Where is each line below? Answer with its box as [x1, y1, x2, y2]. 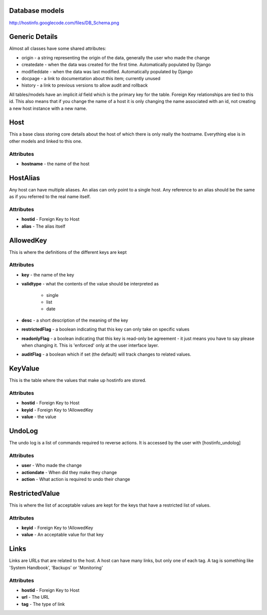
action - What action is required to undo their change [21, 476, 131, 482]
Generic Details [9, 33, 58, 41]
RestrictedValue [9, 489, 60, 497]
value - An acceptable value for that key [21, 532, 104, 538]
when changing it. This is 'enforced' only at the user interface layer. [21, 342, 159, 348]
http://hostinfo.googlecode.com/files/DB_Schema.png [9, 20, 120, 26]
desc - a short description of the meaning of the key [21, 317, 129, 323]
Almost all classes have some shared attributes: [9, 46, 106, 51]
